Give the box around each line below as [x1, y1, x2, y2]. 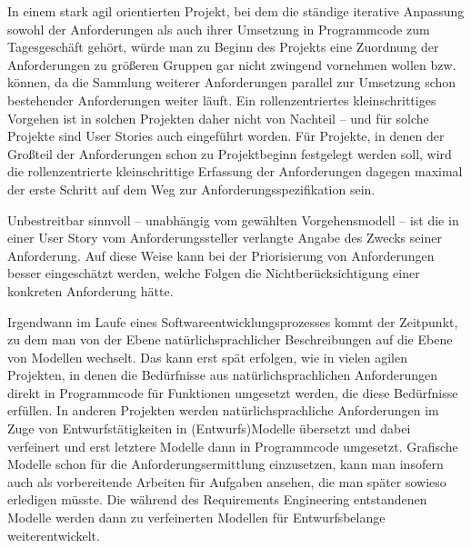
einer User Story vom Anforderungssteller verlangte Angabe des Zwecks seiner [7, 228, 442, 247]
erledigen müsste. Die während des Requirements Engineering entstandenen [7, 490, 427, 509]
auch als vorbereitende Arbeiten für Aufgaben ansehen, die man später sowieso [7, 472, 446, 491]
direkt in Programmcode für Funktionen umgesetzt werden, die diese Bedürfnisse [7, 383, 458, 402]
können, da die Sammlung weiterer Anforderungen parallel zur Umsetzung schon [7, 73, 456, 92]
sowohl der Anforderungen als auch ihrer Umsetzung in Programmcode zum [7, 19, 430, 38]
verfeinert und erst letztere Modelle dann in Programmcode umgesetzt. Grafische [7, 436, 458, 455]
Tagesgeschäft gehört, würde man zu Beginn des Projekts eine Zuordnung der [7, 37, 439, 56]
